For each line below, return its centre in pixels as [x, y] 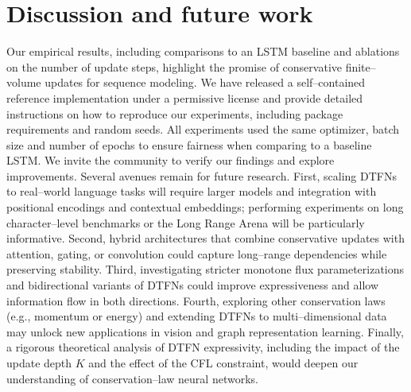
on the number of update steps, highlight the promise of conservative [174, 66]
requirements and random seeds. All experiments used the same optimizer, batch [203, 129]
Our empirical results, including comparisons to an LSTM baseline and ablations [203, 51]
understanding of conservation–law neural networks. [132, 378]
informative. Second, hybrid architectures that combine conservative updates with [205, 238]
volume [24, 82]
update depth [39, 363]
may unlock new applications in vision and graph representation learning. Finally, [205, 331]
